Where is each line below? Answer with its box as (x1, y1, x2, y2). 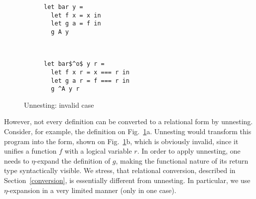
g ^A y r (51, 85, 80, 93)
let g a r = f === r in (51, 77, 129, 84)
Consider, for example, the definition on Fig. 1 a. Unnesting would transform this (4, 126, 252, 137)
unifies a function (4, 146, 57, 156)
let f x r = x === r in (51, 68, 129, 76)
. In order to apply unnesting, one (137, 146, 241, 156)
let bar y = (44, 3, 83, 10)
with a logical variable (64, 146, 132, 156)
